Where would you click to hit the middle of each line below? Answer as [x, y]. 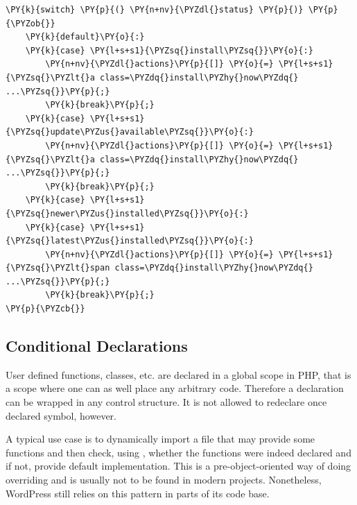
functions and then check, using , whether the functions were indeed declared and [178, 452]
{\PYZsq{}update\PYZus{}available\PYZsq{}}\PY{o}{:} [130, 132]
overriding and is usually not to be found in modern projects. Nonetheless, [164, 480]
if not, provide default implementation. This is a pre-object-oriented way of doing [178, 466]
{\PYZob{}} [31, 23]
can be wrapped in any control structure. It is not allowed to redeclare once [166, 402]
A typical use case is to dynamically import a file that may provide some [160, 439]
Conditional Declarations [97, 346]
